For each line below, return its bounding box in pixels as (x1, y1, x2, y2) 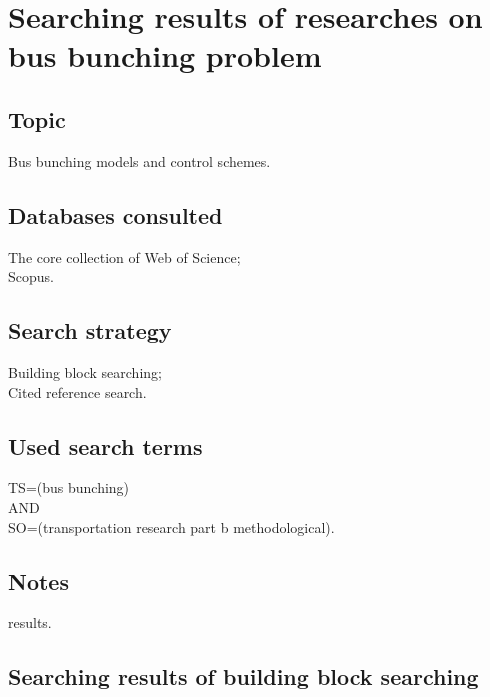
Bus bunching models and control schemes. (8, 150, 271, 171)
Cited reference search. (8, 381, 147, 402)
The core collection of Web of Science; (8, 246, 241, 267)
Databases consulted (8, 199, 223, 230)
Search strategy (8, 315, 172, 346)
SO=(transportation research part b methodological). (8, 516, 335, 537)
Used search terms (8, 430, 203, 461)
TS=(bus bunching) (8, 477, 130, 498)
